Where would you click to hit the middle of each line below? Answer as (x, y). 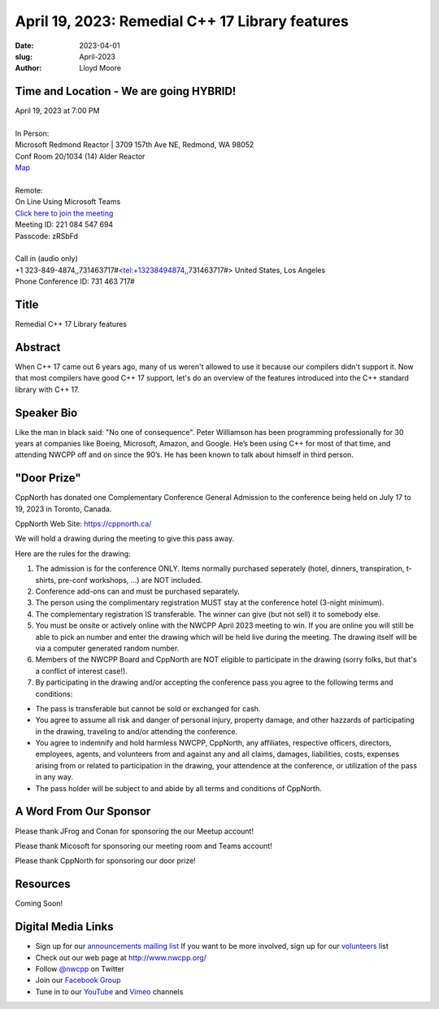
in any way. (54, 777)
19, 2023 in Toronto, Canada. (63, 509)
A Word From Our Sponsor (83, 812)
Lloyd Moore (100, 68)
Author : (28, 68)
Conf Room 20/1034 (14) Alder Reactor (80, 156)
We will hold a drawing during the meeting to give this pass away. (125, 539)
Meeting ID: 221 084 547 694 (64, 224)
